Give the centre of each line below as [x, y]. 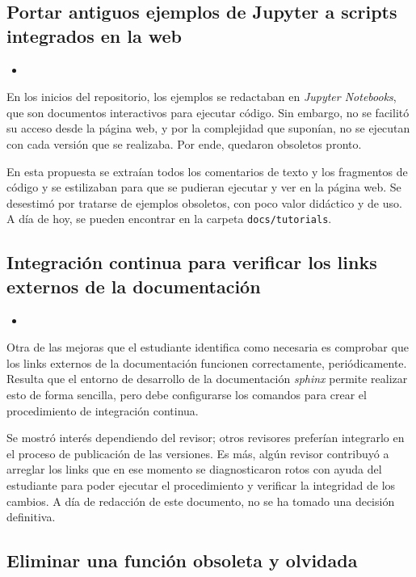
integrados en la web [95, 35]
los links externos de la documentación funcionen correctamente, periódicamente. [207, 362]
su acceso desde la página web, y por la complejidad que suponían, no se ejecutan [208, 128]
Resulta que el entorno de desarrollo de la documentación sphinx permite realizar [207, 379]
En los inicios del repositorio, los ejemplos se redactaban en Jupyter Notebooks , [202, 97]
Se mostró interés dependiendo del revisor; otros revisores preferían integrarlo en [206, 438]
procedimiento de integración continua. [103, 410]
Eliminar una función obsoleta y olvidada [182, 560]
